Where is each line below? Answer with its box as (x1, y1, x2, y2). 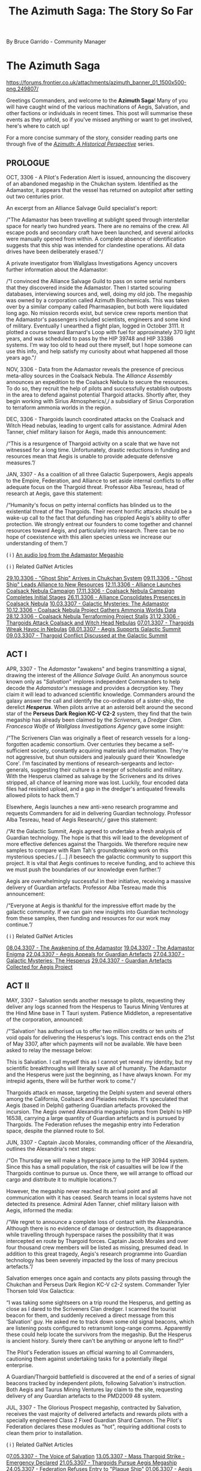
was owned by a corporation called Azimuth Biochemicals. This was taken (6, 296, 190, 304)
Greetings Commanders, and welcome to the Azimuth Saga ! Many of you (6, 97, 188, 104)
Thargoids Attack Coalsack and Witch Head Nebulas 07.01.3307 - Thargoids (6, 619, 194, 626)
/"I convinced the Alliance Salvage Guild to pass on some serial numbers (6, 277, 186, 284)
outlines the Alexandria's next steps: (6, 1145, 96, 1152)
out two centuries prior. (6, 193, 64, 200)
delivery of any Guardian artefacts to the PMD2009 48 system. (6, 1392, 162, 1399)
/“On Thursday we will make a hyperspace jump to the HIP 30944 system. (6, 1157, 190, 1164)
